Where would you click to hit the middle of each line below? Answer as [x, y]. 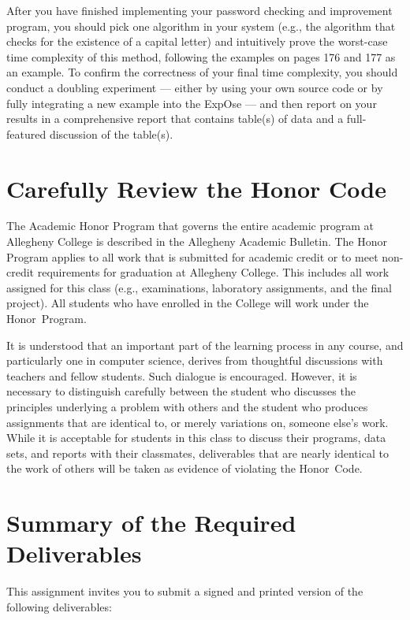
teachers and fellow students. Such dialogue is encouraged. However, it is [182, 375]
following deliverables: [59, 606]
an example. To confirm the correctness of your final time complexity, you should [202, 72]
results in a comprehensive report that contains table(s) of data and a [175, 119]
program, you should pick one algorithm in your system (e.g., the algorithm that [201, 26]
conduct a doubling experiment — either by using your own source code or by [195, 87]
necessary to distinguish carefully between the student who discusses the [181, 391]
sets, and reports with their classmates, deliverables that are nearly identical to [198, 453]
